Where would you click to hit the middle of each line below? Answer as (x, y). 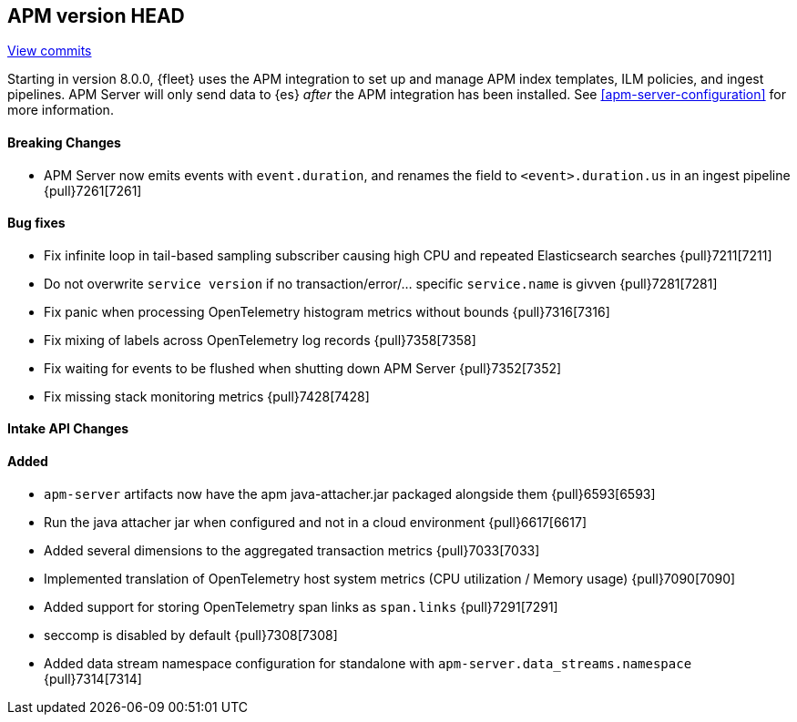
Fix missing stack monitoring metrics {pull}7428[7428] (207, 396)
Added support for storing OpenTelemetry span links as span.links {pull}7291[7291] (301, 606)
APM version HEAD (96, 16)
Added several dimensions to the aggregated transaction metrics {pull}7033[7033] (292, 550)
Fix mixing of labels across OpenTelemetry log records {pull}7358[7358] (260, 340)
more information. (61, 110)
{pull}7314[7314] (93, 678)
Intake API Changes (68, 429)
